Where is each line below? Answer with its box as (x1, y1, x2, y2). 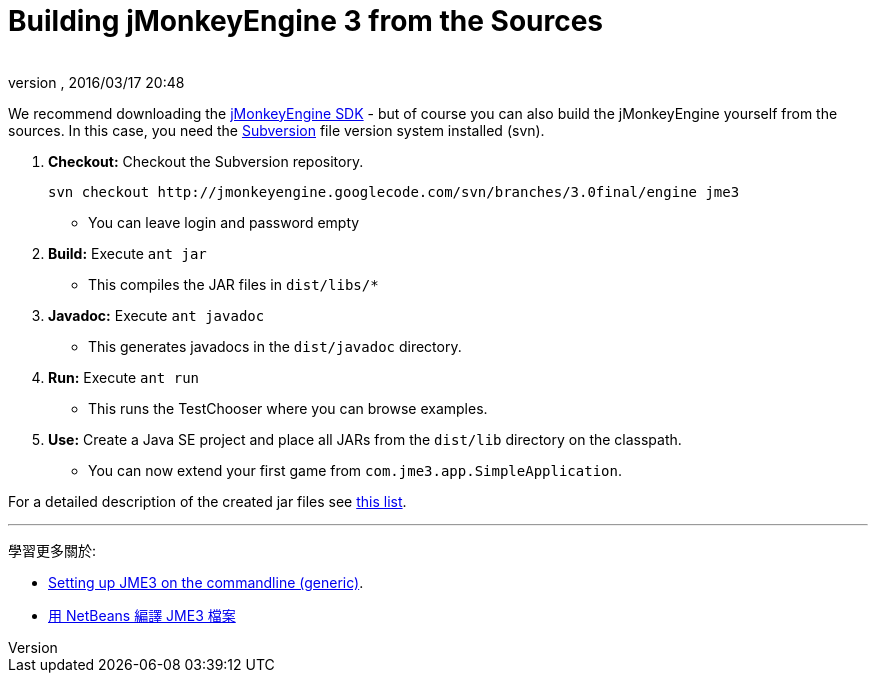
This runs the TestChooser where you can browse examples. (88, 399, 488, 417)
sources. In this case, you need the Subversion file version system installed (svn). (8, 121, 545, 139)
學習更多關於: (8, 541, 97, 559)
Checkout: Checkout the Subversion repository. (48, 152, 364, 170)
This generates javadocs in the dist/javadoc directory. (88, 337, 462, 355)
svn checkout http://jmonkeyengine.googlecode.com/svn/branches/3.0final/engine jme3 (48, 183, 740, 200)
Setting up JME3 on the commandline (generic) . (48, 573, 364, 591)
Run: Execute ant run (48, 368, 199, 386)
